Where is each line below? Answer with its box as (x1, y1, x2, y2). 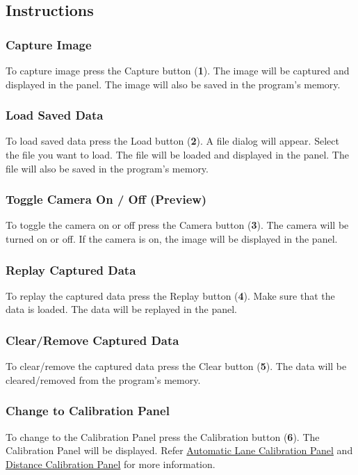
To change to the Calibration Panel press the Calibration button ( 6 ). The (6, 429, 320, 444)
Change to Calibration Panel (6, 402, 170, 419)
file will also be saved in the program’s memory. (6, 161, 209, 175)
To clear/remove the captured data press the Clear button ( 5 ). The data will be (6, 359, 347, 373)
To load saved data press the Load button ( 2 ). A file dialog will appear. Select (6, 134, 339, 148)
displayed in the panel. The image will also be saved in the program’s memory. (6, 77, 341, 91)
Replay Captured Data (6, 261, 136, 278)
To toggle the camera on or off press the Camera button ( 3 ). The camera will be (6, 218, 349, 232)
